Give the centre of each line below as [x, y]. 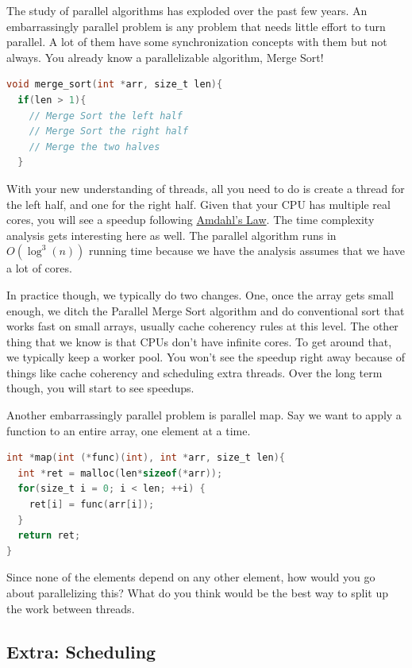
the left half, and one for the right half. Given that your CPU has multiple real [198, 204]
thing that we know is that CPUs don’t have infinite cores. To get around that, [199, 341]
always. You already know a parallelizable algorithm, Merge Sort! [165, 57]
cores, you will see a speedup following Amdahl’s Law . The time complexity [191, 220]
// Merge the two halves [94, 147]
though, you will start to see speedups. [100, 388]
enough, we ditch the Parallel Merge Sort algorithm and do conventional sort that [206, 310]
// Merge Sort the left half [106, 116]
